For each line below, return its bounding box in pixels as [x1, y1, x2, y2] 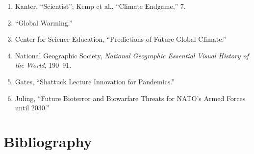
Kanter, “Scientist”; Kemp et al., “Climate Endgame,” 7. [15, 1, 186, 11]
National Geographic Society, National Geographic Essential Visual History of [15, 50, 249, 60]
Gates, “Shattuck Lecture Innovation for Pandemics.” [15, 76, 175, 86]
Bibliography [3, 131, 92, 151]
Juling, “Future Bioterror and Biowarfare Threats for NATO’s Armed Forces [15, 93, 246, 103]
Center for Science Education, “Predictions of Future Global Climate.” [15, 34, 227, 44]
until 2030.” [15, 103, 50, 113]
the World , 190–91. [15, 60, 72, 70]
